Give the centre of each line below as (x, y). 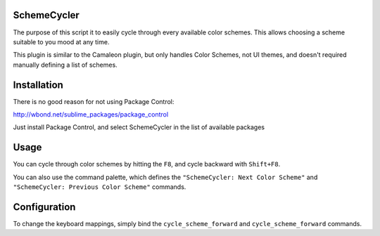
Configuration (44, 207)
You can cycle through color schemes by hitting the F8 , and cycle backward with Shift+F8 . (147, 164)
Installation (38, 85)
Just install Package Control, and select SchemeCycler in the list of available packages (139, 127)
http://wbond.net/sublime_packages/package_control (91, 114)
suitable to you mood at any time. (61, 41)
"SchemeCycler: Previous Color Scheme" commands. (100, 187)
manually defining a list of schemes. (65, 65)
